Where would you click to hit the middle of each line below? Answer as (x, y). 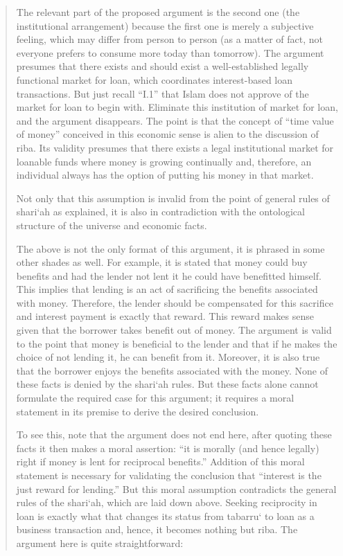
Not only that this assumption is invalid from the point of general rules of (173, 198)
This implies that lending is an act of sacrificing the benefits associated (167, 289)
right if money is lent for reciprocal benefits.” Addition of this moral (160, 461)
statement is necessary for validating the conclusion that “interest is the (169, 475)
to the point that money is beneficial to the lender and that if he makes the (177, 343)
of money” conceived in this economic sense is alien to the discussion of (167, 134)
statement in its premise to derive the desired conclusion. (138, 411)
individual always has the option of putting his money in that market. (165, 175)
